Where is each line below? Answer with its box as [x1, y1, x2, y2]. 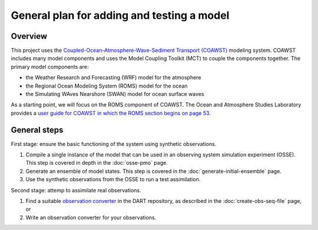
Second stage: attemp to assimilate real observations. [11, 186, 141, 194]
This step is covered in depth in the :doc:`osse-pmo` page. [25, 159, 168, 166]
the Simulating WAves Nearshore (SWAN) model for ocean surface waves [25, 91, 204, 98]
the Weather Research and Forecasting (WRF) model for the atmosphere [25, 74, 201, 81]
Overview [11, 31, 48, 41]
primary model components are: [11, 63, 89, 70]
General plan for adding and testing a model [11, 9, 230, 22]
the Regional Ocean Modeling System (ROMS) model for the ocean [25, 82, 188, 89]
